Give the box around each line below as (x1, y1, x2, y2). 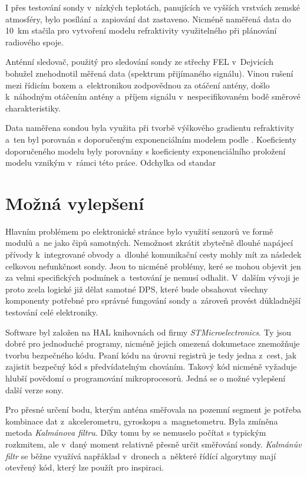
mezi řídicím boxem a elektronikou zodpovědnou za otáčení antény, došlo (5, 78, 270, 91)
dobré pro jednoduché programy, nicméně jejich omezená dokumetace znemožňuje (5, 337, 300, 350)
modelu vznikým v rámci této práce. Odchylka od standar (5, 156, 216, 169)
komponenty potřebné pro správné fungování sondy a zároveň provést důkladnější (5, 294, 301, 307)
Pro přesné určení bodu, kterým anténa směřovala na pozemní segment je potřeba (5, 403, 301, 416)
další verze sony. (5, 383, 64, 396)
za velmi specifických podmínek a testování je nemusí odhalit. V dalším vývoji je (5, 271, 299, 284)
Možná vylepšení (5, 190, 144, 215)
